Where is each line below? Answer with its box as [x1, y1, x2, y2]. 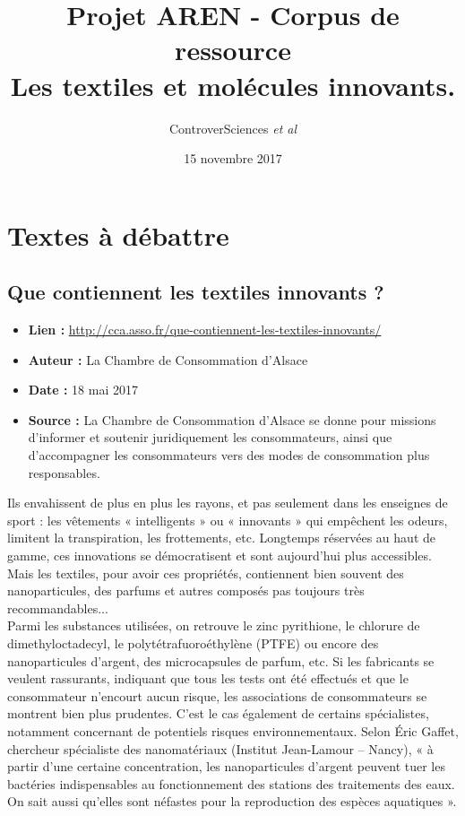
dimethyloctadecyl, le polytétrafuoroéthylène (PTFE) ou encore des [7, 633, 379, 652]
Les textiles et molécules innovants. [10, 66, 456, 103]
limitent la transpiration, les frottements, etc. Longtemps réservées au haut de [7, 528, 435, 547]
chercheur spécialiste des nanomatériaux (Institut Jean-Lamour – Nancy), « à [7, 739, 434, 758]
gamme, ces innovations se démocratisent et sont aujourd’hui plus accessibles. [7, 546, 432, 565]
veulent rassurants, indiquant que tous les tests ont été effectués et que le [7, 669, 409, 688]
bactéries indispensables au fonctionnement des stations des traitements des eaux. [7, 774, 455, 793]
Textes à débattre [7, 216, 229, 253]
